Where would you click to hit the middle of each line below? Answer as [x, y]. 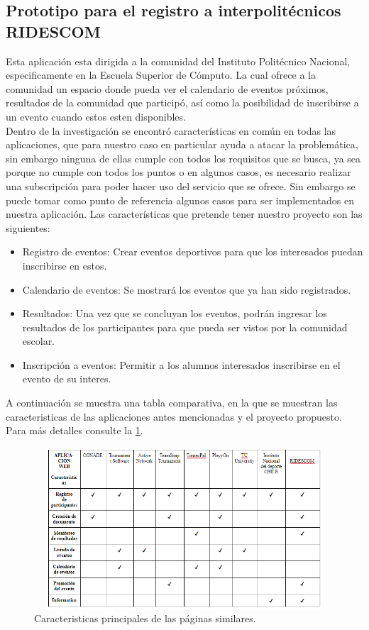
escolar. [39, 341]
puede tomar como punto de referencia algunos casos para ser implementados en [180, 200]
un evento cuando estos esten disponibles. [96, 116]
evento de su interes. [67, 378]
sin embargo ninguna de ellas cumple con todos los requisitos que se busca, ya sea [183, 158]
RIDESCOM [53, 31]
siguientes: [28, 227]
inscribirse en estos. [65, 265]
